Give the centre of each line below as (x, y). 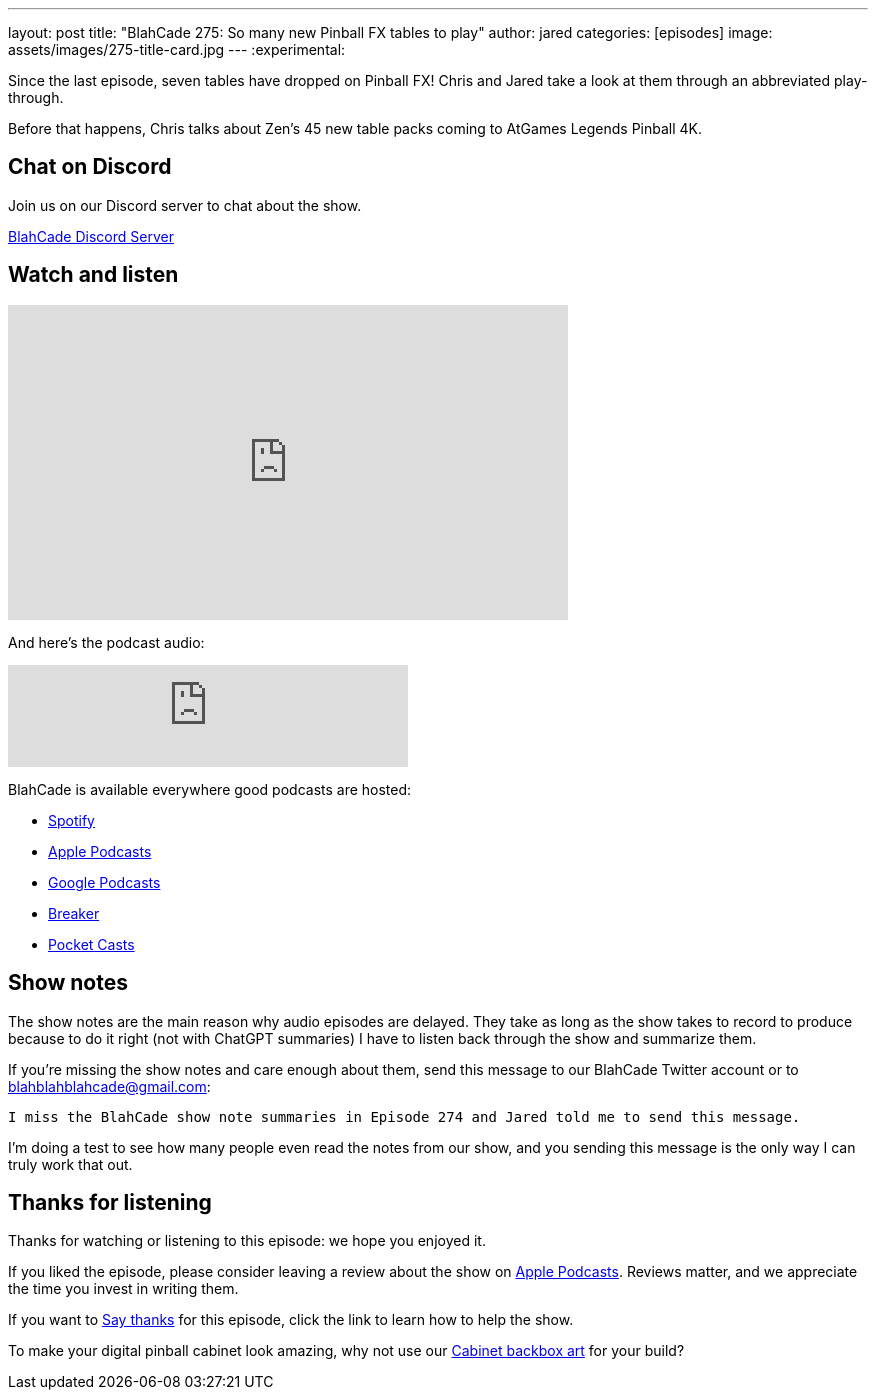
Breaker (74, 913)
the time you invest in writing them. (123, 1289)
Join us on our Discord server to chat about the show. (185, 205)
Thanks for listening (110, 1202)
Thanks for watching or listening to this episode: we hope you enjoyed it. (247, 1241)
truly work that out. (70, 1164)
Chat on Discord (90, 167)
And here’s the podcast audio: (106, 642)
